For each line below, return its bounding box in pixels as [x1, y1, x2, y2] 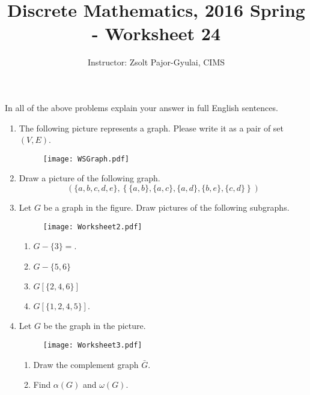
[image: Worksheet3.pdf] [43, 340, 142, 349]
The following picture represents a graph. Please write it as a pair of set [19, 121, 284, 134]
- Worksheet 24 [92, 21, 220, 46]
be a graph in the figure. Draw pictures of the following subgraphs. [43, 201, 290, 213]
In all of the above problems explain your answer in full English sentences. [5, 101, 278, 113]
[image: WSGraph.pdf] [43, 154, 129, 163]
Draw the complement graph [33, 358, 139, 370]
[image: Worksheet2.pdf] [43, 222, 142, 231]
